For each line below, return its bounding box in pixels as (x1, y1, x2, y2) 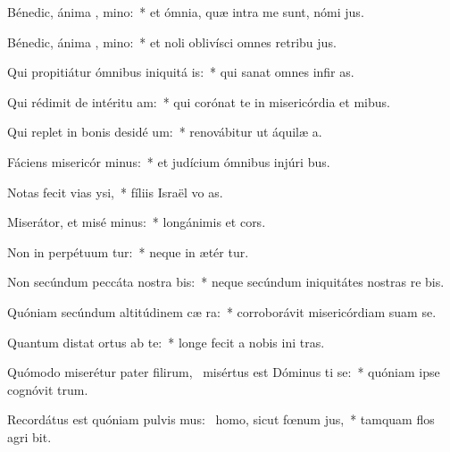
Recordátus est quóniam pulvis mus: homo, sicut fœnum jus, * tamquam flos (7, 410, 435, 429)
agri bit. (7, 427, 52, 446)
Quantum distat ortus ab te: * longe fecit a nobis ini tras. (7, 332, 325, 351)
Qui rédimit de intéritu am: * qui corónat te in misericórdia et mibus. (7, 92, 390, 111)
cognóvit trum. (7, 380, 88, 398)
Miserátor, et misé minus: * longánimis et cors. (7, 213, 266, 231)
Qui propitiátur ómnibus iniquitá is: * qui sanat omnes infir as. (7, 63, 354, 81)
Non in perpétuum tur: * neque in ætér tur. (7, 242, 249, 261)
